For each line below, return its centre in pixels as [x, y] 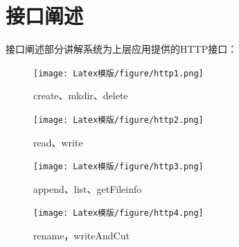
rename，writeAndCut [81, 236]
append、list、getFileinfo [88, 188]
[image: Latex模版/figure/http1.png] [118, 73]
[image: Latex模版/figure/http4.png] [118, 213]
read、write [58, 142]
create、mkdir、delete [81, 95]
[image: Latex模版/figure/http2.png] [118, 120]
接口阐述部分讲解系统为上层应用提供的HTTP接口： [122, 49]
